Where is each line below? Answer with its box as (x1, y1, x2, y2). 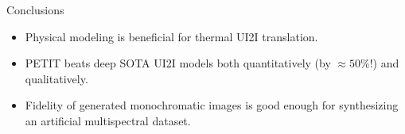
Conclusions (6, 2, 64, 17)
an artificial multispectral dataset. (25, 112, 191, 128)
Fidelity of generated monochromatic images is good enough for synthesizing (25, 97, 399, 113)
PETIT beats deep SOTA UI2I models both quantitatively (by (25, 55, 331, 71)
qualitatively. (25, 70, 88, 86)
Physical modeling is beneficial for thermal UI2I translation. (25, 28, 318, 44)
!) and (369, 55, 399, 71)
